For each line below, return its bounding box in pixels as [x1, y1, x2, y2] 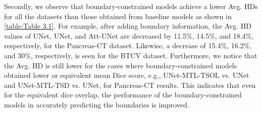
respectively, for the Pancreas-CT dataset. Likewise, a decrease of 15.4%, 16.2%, [4, 40, 252, 51]
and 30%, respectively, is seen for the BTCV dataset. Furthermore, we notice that [4, 50, 257, 60]
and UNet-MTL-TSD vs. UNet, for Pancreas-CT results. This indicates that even [4, 79, 256, 90]
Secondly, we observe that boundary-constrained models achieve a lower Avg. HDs [4, 1, 258, 11]
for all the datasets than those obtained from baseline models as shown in [4, 11, 232, 21]
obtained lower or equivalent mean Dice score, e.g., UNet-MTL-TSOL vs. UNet [4, 70, 249, 80]
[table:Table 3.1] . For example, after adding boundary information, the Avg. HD [4, 21, 251, 31]
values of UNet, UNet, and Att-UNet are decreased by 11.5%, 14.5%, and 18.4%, [4, 30, 254, 41]
